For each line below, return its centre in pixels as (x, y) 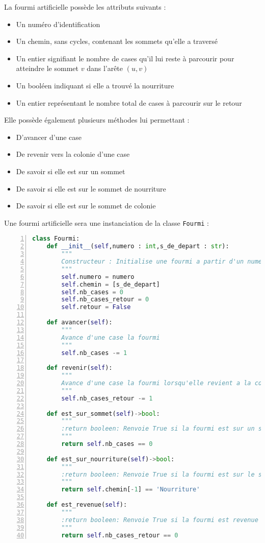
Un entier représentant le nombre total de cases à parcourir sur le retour (129, 102)
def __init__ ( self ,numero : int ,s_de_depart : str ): (138, 246)
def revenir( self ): (79, 368)
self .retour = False (96, 307)
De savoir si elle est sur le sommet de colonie (86, 206)
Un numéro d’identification (58, 24)
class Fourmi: (56, 239)
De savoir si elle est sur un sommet (71, 171)
